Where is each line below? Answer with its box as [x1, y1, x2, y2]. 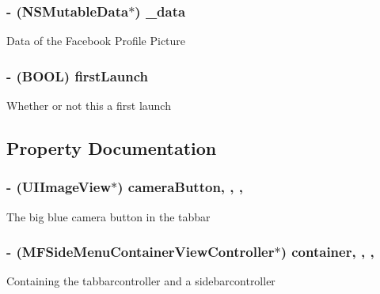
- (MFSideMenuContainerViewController [6, 242, 275, 262]
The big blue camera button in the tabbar [6, 208, 211, 224]
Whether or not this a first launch [6, 97, 171, 114]
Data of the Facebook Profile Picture [6, 32, 186, 49]
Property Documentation [6, 136, 217, 160]
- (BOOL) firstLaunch [6, 66, 149, 85]
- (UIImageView [6, 177, 112, 197]
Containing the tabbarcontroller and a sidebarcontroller [6, 273, 275, 289]
